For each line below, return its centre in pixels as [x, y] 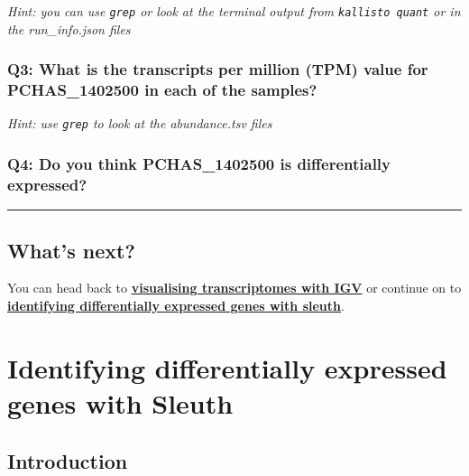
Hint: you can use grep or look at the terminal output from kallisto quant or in [234, 11]
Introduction [68, 460]
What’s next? [71, 250]
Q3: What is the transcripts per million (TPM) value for [218, 69]
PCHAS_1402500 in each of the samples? [162, 90]
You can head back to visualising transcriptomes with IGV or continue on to [234, 288]
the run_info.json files [69, 28]
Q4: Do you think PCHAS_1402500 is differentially [199, 163]
